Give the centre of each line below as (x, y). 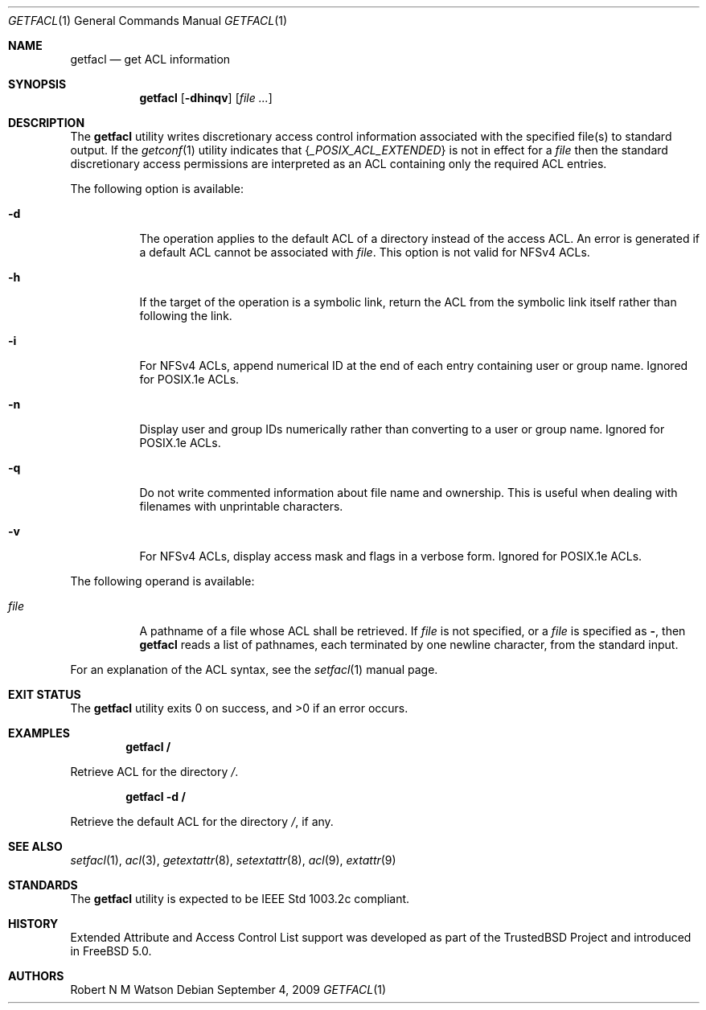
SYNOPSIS (37, 84)
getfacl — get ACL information (150, 59)
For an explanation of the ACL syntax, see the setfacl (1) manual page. (254, 669)
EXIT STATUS (45, 694)
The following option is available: (157, 189)
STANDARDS (43, 885)
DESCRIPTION (47, 123)
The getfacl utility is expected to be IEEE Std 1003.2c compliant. (240, 899)
